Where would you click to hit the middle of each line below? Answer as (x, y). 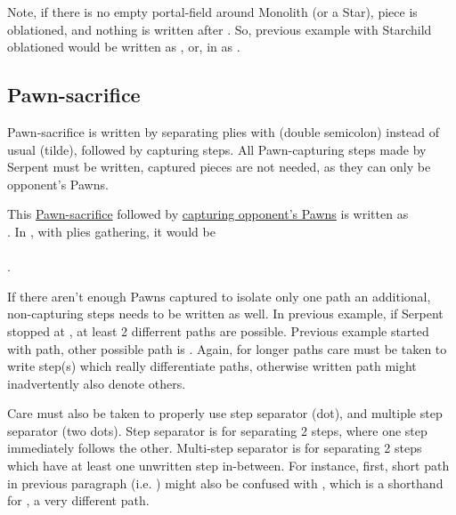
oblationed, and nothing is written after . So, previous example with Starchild (220, 29)
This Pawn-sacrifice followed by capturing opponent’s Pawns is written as (208, 214)
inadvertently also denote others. (97, 383)
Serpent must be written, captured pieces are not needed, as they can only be (219, 167)
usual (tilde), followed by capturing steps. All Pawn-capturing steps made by (217, 149)
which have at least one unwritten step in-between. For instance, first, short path (228, 466)
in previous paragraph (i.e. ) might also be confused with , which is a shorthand (225, 483)
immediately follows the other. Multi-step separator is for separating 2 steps (215, 448)
